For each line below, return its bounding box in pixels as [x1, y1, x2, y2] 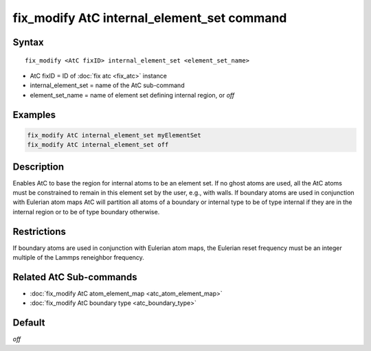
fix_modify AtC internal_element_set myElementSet [27, 131, 202, 139]
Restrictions [12, 225, 67, 237]
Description [12, 161, 65, 172]
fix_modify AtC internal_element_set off [27, 141, 169, 149]
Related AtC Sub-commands [12, 271, 137, 283]
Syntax [12, 36, 44, 48]
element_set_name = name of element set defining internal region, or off [30, 91, 235, 99]
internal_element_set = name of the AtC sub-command [30, 81, 185, 89]
